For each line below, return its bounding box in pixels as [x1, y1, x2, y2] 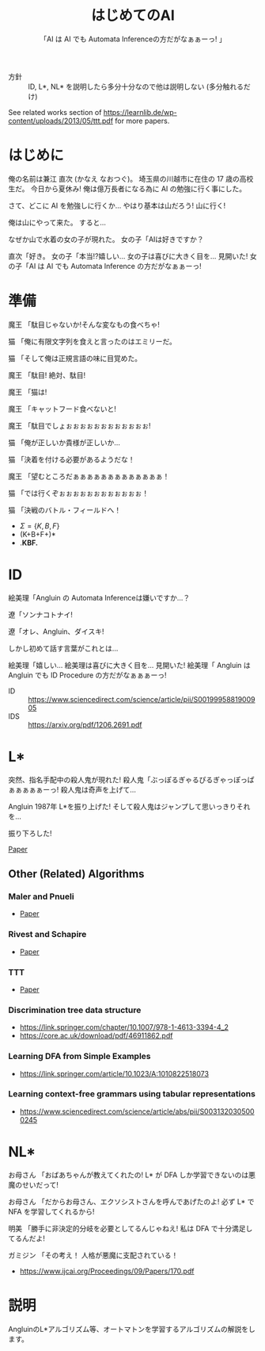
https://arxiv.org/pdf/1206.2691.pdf [28, 720, 142, 729]
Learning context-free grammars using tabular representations [8, 1088, 256, 1100]
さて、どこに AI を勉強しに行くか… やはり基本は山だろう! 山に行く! [8, 201, 226, 210]
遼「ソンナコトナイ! [8, 609, 74, 619]
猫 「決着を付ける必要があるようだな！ [8, 455, 135, 464]
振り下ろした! [8, 828, 53, 838]
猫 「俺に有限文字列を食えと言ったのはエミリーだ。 [8, 336, 176, 346]
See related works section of [8, 107, 102, 117]
